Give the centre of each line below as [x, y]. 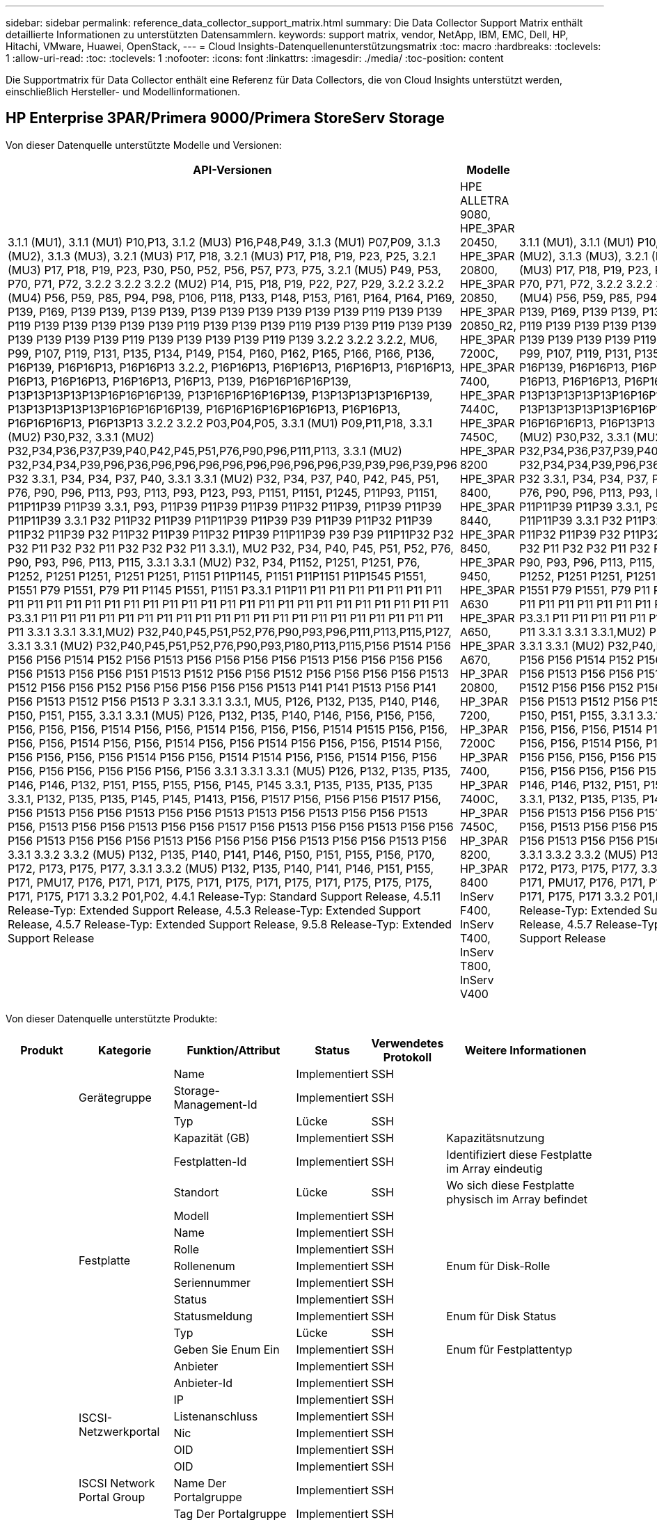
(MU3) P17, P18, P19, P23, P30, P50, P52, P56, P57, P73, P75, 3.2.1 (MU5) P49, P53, [224, 270]
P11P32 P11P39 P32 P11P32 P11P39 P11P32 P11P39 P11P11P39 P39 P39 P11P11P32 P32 [231, 534]
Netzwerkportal [119, 1431]
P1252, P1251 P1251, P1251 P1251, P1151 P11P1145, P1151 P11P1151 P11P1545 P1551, [217, 576]
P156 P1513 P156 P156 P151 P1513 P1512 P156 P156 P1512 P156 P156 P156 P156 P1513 [228, 673]
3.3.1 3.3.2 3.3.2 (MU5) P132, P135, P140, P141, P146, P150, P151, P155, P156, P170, [221, 854]
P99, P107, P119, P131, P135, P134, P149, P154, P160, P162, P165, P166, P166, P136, [221, 353]
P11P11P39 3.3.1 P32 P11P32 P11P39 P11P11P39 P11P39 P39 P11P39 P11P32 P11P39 [220, 520]
